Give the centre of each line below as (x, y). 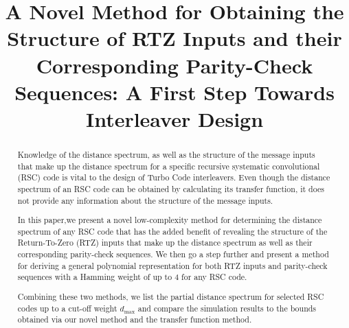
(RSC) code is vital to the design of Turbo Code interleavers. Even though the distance (174, 177)
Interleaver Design (174, 118)
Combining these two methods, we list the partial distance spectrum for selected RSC (171, 296)
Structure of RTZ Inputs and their (174, 38)
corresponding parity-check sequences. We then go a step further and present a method (173, 254)
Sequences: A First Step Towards (174, 92)
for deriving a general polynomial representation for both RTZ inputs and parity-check (172, 265)
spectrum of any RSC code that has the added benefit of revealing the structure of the (172, 231)
